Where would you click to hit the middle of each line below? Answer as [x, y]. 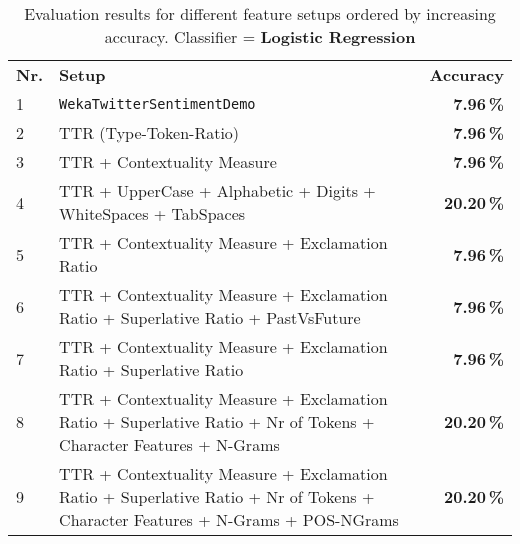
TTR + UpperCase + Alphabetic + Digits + [217, 190]
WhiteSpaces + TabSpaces [152, 213]
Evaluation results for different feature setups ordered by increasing [260, 13]
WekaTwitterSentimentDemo [157, 103]
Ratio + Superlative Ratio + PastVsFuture [210, 317]
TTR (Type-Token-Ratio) [149, 132]
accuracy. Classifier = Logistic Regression [260, 36]
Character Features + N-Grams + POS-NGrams [229, 519]
